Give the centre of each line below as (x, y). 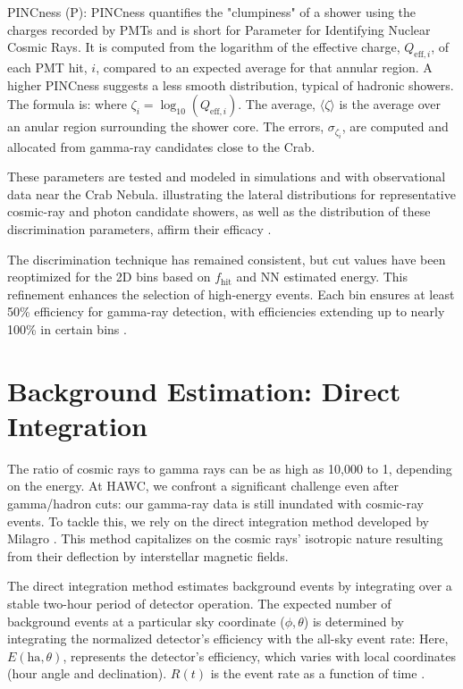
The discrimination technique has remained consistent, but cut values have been (227, 259)
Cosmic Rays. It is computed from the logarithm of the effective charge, (204, 47)
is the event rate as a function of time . (318, 673)
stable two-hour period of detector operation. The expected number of (199, 603)
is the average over (390, 104)
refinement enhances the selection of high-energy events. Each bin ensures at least (231, 294)
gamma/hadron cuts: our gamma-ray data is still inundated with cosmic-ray (215, 504)
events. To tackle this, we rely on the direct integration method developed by (218, 521)
